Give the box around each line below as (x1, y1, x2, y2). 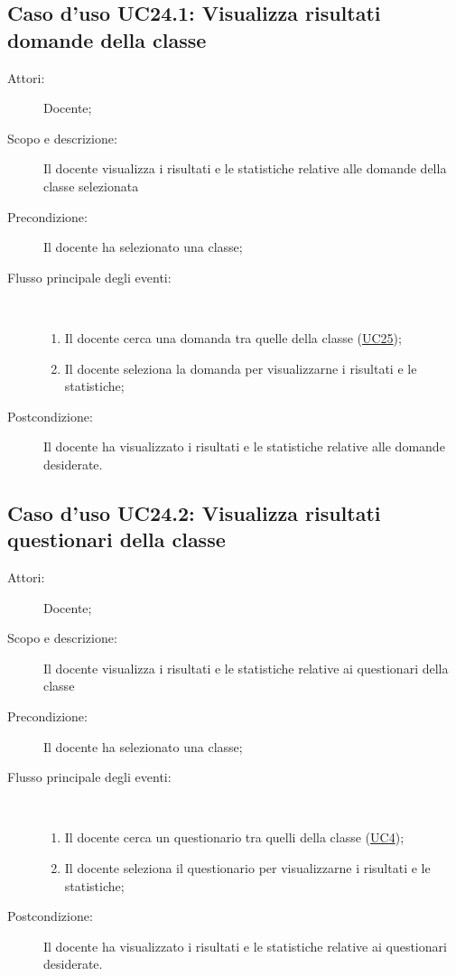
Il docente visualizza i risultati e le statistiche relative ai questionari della (43, 658, 449, 677)
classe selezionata (43, 176, 139, 195)
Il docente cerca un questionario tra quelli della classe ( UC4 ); (64, 828, 405, 847)
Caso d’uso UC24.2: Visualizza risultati (7, 498, 381, 526)
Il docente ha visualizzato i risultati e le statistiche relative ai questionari (43, 936, 447, 955)
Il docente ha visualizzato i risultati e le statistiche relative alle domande (43, 437, 445, 456)
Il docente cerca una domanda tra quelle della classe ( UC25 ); (64, 328, 402, 347)
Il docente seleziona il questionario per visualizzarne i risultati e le (64, 859, 431, 878)
